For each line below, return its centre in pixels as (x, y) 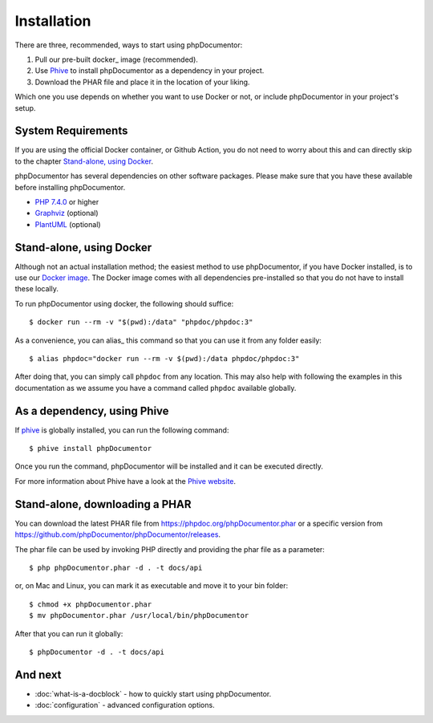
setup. (25, 108)
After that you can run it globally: (69, 633)
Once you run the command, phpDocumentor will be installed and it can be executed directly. (169, 466)
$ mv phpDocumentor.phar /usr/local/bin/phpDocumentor (139, 615)
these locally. (37, 289)
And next (38, 674)
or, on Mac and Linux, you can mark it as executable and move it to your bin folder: (152, 586)
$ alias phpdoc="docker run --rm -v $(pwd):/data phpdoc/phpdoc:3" (164, 358)
